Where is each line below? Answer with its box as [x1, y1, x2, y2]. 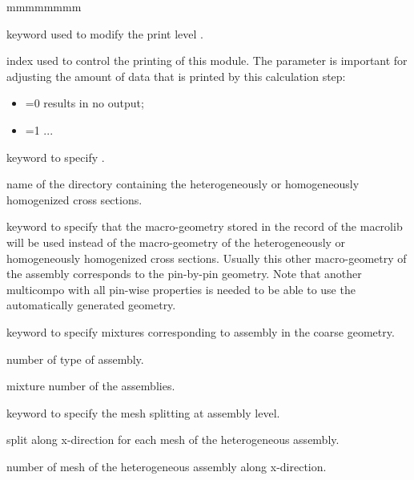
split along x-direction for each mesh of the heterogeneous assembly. [6, 431, 340, 448]
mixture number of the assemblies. [6, 377, 175, 394]
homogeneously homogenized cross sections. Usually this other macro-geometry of [6, 249, 407, 266]
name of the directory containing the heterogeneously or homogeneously [6, 175, 360, 192]
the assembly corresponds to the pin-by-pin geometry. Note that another [6, 265, 362, 282]
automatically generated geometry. [6, 296, 176, 313]
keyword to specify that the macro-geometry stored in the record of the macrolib [6, 218, 403, 235]
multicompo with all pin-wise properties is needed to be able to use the [6, 280, 356, 297]
